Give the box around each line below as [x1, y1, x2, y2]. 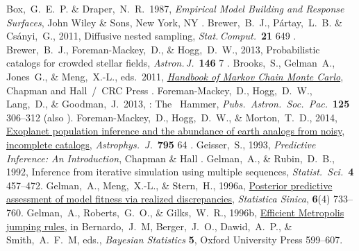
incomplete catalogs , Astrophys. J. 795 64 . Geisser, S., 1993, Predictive [6, 137, 316, 151]
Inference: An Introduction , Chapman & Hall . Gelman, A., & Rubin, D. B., [6, 150, 335, 165]
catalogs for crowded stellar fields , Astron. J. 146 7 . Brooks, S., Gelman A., [6, 55, 335, 70]
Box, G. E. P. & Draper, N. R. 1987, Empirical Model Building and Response [6, 1, 344, 15]
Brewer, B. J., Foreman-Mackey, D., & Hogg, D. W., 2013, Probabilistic [6, 42, 320, 56]
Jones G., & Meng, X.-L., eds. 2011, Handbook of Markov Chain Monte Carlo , [6, 69, 344, 83]
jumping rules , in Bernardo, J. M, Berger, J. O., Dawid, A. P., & [6, 218, 292, 233]
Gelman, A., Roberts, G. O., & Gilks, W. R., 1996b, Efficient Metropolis [26, 205, 344, 219]
